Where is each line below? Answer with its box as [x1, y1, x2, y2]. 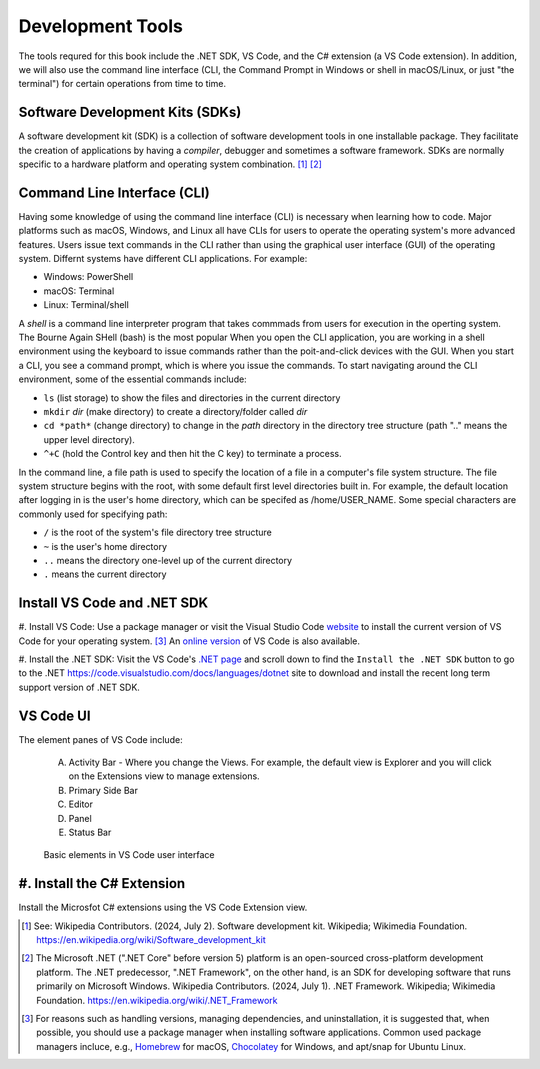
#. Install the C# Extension [18, 875, 186, 892]
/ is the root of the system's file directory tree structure [43, 526, 272, 539]
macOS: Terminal [43, 285, 115, 297]
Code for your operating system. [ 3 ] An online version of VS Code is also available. [18, 635, 360, 647]
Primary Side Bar [68, 784, 139, 796]
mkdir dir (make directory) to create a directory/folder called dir [43, 406, 308, 417]
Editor [68, 798, 94, 810]
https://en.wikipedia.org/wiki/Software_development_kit [36, 934, 266, 946]
